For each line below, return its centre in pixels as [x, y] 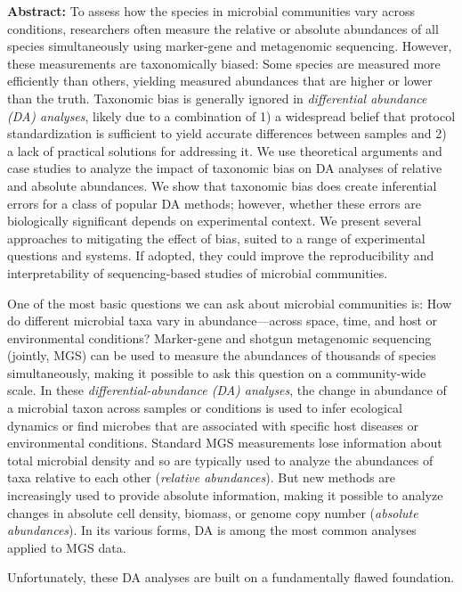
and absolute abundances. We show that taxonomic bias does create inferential [222, 185]
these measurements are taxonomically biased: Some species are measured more [224, 63]
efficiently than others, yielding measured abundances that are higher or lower [220, 81]
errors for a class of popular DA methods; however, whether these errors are [214, 203]
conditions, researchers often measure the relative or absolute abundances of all [223, 28]
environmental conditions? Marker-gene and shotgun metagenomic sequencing [219, 337]
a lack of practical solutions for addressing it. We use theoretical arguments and [225, 150]
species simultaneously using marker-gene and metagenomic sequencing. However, [230, 46]
